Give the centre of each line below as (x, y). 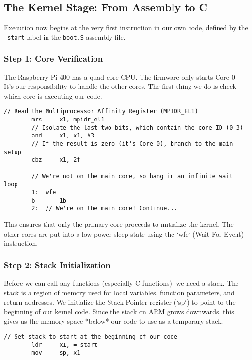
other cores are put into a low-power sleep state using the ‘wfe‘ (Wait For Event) (124, 233)
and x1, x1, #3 (63, 136)
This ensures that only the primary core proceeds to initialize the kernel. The (119, 224)
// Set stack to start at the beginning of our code (91, 336)
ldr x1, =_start (65, 345)
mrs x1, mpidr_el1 (68, 120)
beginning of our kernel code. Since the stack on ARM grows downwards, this (119, 311)
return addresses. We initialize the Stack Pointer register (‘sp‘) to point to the (120, 302)
